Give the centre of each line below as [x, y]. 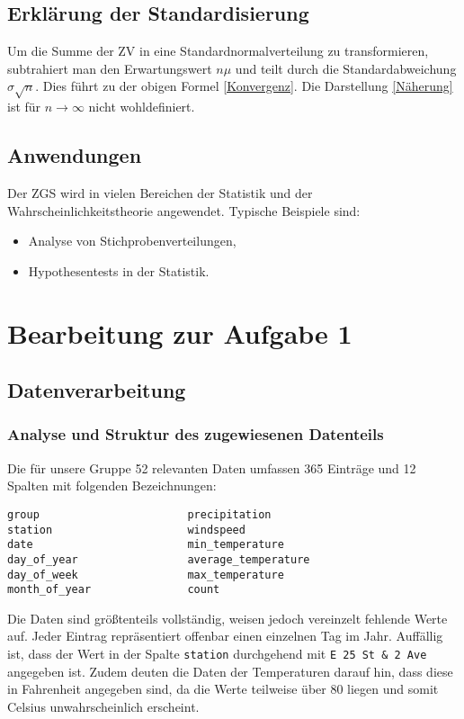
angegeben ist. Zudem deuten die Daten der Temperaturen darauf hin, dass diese [230, 671]
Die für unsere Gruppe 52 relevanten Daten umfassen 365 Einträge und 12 [212, 467]
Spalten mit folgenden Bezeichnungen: [112, 485]
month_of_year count [114, 590]
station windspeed [126, 530]
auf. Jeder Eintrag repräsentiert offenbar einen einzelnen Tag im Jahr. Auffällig [225, 636]
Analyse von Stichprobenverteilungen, [132, 241]
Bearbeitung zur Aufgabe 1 [180, 333]
